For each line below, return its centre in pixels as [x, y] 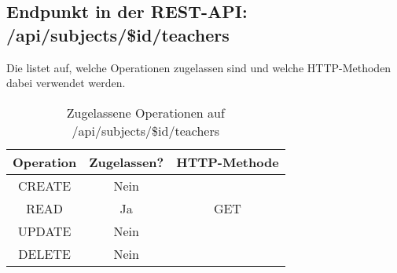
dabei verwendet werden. [66, 83]
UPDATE [44, 231]
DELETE [44, 253]
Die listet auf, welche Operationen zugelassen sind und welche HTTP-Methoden [199, 67]
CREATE [44, 185]
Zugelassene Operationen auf [145, 112]
